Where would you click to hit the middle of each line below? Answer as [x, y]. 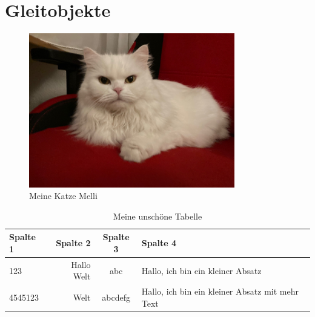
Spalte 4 [159, 243]
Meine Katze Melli [63, 196]
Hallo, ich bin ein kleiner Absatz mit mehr [220, 291]
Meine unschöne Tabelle [157, 216]
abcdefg [116, 297]
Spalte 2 [73, 243]
